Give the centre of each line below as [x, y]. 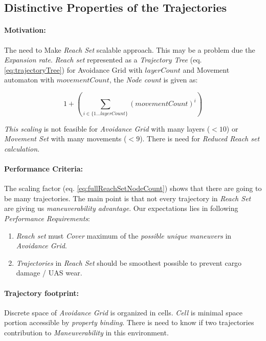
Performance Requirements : [47, 218]
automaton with [29, 80]
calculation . [22, 148]
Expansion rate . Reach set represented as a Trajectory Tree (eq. [103, 60]
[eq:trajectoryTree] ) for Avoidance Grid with [73, 69]
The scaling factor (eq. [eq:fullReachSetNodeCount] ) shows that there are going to [133, 188]
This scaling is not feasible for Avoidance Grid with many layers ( [107, 128]
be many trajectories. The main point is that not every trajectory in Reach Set [128, 198]
